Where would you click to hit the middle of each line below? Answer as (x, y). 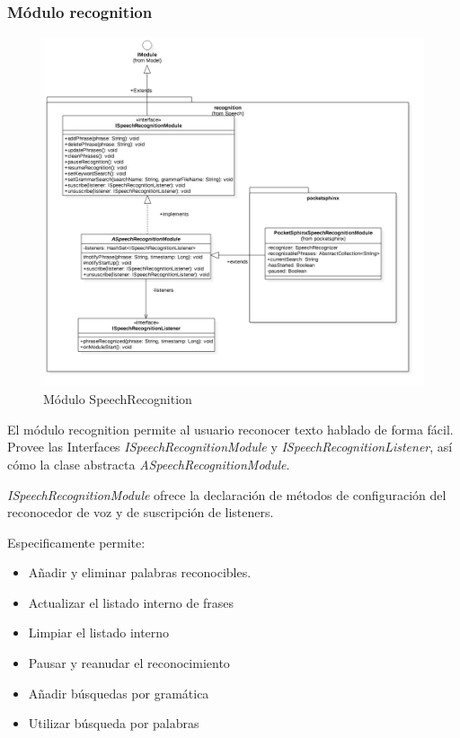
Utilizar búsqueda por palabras (114, 723)
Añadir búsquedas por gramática (119, 693)
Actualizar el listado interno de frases (131, 602)
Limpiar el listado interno (99, 633)
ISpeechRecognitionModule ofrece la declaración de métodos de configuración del (227, 494)
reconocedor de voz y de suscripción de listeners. (141, 512)
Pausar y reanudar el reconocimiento (129, 663)
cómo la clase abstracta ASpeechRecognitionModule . (149, 464)
